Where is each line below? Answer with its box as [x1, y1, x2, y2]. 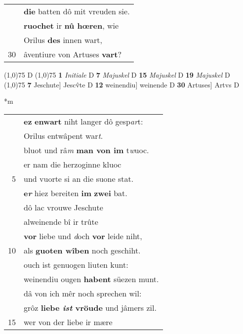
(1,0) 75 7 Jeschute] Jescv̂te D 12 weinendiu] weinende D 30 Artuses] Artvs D [4, 79, 240, 89]
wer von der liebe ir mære [24, 316, 113, 328]
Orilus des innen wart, [24, 34, 103, 45]
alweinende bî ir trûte [24, 215, 98, 227]
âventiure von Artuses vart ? [24, 48, 121, 60]
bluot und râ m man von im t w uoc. [24, 144, 149, 156]
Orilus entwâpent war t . [24, 129, 103, 141]
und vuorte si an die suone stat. [24, 172, 134, 184]
